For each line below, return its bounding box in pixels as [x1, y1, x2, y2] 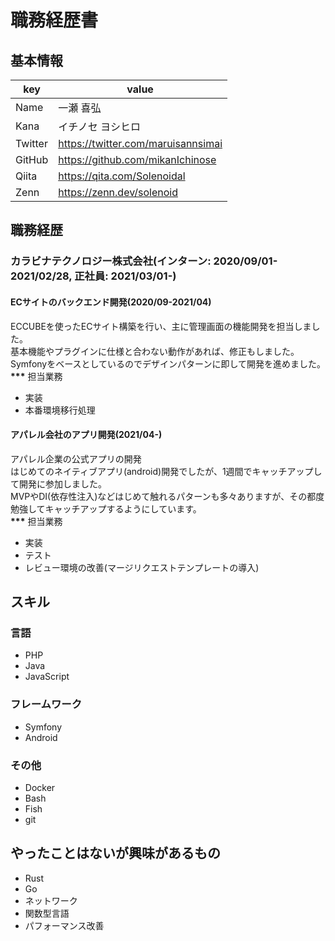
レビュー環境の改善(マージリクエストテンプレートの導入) [24, 561, 260, 573]
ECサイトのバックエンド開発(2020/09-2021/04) [10, 296, 212, 308]
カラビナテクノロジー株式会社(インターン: [10, 254, 212, 268]
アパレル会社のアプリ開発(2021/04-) [10, 429, 163, 441]
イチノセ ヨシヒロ [58, 120, 142, 133]
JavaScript [24, 671, 70, 683]
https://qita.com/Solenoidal [58, 169, 186, 183]
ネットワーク [24, 894, 78, 906]
